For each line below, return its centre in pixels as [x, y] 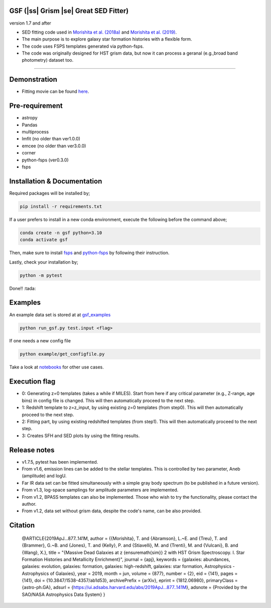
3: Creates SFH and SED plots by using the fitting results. [81, 436]
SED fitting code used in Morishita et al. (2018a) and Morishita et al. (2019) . [99, 32]
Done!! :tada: [23, 288]
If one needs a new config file [40, 341]
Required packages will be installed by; [50, 193]
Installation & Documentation [56, 181]
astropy [30, 118]
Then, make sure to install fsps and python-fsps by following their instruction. [89, 253]
